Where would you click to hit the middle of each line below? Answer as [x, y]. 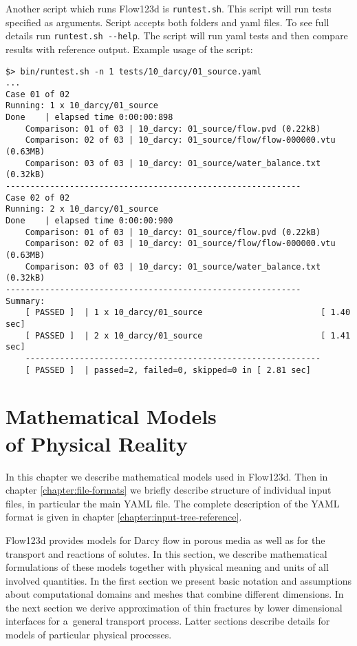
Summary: [25, 301]
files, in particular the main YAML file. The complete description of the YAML [173, 503]
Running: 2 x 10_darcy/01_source [82, 209]
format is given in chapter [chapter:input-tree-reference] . [124, 517]
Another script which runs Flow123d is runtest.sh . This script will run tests [169, 8]
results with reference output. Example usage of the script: [129, 49]
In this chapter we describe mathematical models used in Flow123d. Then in [167, 476]
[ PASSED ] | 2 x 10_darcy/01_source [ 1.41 [188, 335]
